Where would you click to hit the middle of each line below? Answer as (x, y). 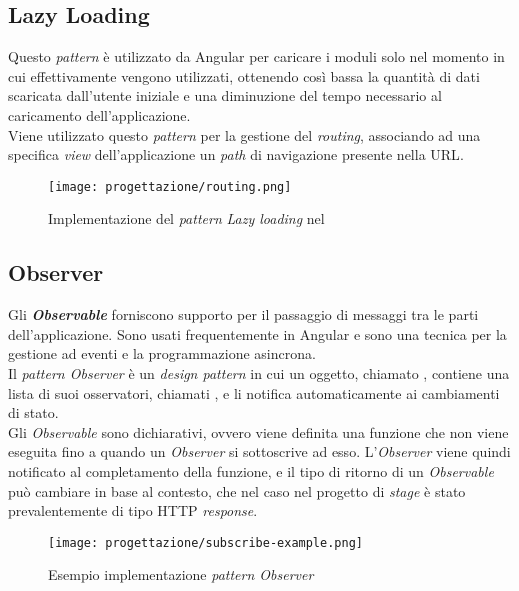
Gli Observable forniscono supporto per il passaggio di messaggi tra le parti (243, 314)
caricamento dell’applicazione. (99, 114)
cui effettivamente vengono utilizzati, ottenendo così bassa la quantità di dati (244, 75)
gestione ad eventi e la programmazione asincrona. (162, 353)
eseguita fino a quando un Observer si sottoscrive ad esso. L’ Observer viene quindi (259, 451)
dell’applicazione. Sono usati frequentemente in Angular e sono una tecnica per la (257, 333)
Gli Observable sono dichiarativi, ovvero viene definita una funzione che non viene (258, 431)
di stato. (33, 412)
